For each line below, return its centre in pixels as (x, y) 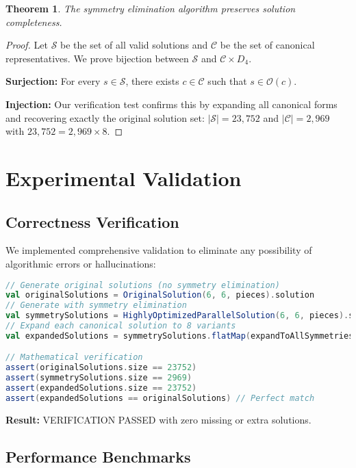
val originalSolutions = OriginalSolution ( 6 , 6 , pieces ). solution (160, 295)
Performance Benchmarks (98, 456)
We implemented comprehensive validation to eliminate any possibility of (159, 250)
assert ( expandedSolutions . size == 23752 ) (101, 388)
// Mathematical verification (74, 357)
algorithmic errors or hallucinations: (81, 263)
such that (227, 81)
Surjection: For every (53, 81)
